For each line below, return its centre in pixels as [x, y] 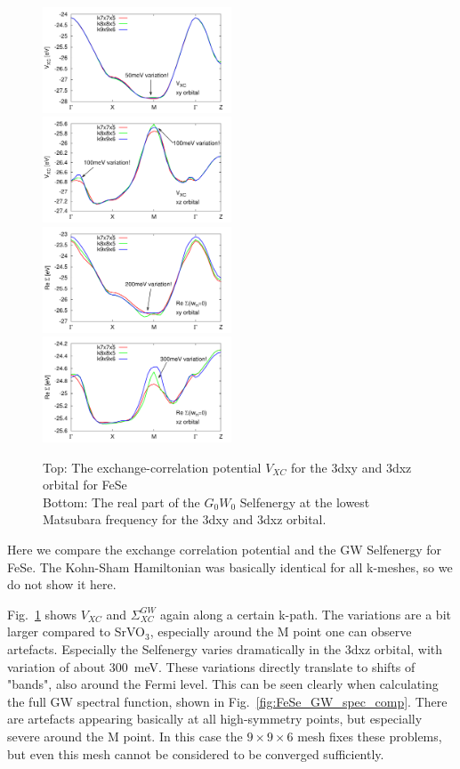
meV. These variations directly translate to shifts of [274, 666]
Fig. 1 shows [42, 614]
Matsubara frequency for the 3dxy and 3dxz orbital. [185, 519]
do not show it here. [62, 584]
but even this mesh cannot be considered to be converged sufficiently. [196, 753]
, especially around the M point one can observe [281, 631]
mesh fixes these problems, [370, 736]
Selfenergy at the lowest [305, 502]
